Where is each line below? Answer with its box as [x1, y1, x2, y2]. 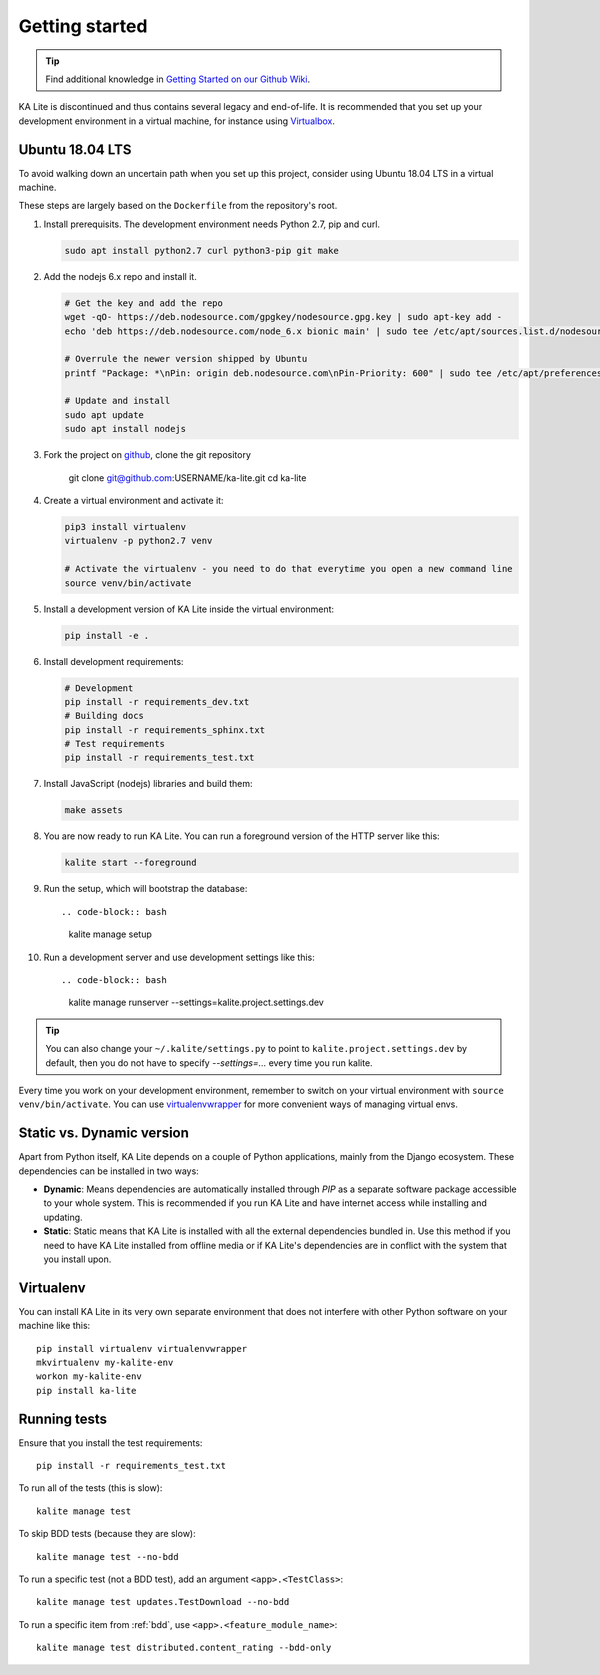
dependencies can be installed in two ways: [18, 1165, 199, 1177]
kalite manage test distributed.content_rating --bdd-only [36, 1642, 332, 1654]
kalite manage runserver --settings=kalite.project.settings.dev [68, 996, 324, 1009]
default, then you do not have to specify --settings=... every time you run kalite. [45, 1056, 374, 1069]
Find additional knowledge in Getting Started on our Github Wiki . [45, 73, 310, 85]
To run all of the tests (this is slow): [18, 1482, 163, 1494]
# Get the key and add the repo [64, 297, 224, 309]
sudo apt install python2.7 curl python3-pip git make [64, 245, 339, 256]
